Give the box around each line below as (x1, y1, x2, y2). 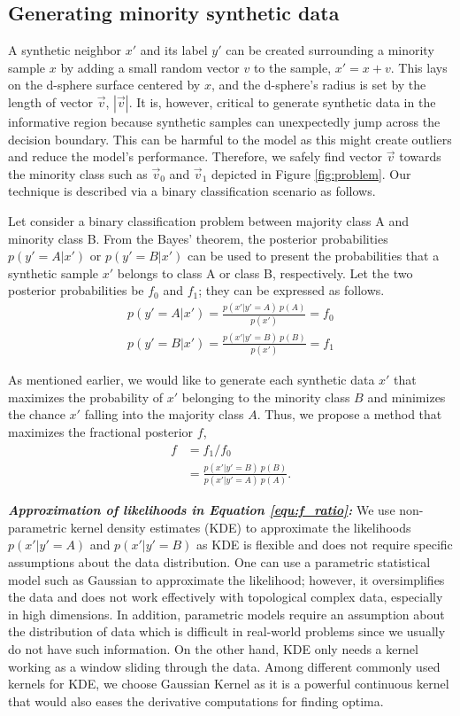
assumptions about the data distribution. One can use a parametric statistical (8, 553, 431, 572)
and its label (140, 41, 208, 59)
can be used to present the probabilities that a (187, 246, 440, 265)
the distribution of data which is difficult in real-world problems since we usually (8, 622, 446, 641)
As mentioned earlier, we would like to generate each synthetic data (8, 370, 375, 389)
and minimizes (367, 387, 446, 406)
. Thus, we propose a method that (257, 405, 442, 424)
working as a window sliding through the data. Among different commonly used (8, 657, 441, 675)
